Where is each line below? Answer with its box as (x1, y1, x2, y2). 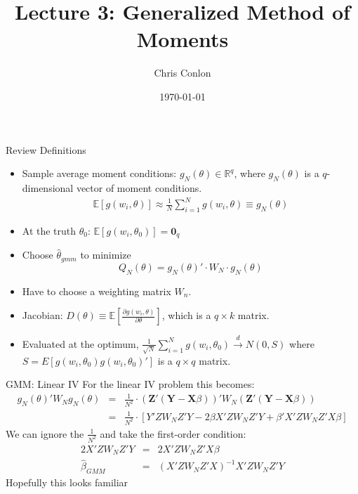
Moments (136, 25, 229, 53)
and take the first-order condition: (100, 426, 246, 441)
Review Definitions (6, 142, 86, 157)
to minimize (80, 247, 131, 262)
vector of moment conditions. (76, 180, 202, 195)
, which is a (161, 308, 211, 323)
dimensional (22, 180, 74, 195)
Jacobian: (22, 308, 63, 323)
